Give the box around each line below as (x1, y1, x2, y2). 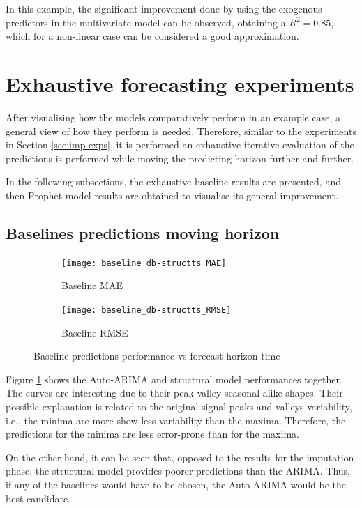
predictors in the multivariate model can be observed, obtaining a (6, 15, 286, 29)
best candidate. (6, 491, 71, 505)
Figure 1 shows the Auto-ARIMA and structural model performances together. (6, 371, 342, 386)
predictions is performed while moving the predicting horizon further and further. (6, 151, 354, 165)
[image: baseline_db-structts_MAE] (61, 258, 227, 268)
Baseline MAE (61, 278, 123, 293)
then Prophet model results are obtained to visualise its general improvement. (6, 187, 338, 202)
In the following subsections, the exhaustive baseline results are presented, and (6, 174, 341, 189)
